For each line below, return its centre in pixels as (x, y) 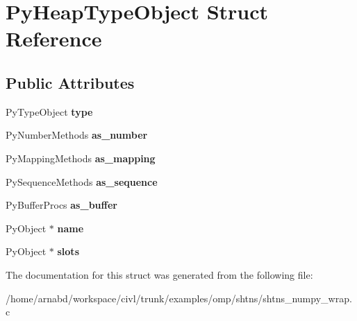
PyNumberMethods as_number (77, 135)
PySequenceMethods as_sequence (82, 181)
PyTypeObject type (49, 111)
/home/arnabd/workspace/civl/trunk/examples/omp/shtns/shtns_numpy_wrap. (179, 298)
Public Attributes (70, 82)
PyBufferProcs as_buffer (61, 205)
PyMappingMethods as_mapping (81, 158)
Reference (54, 38)
